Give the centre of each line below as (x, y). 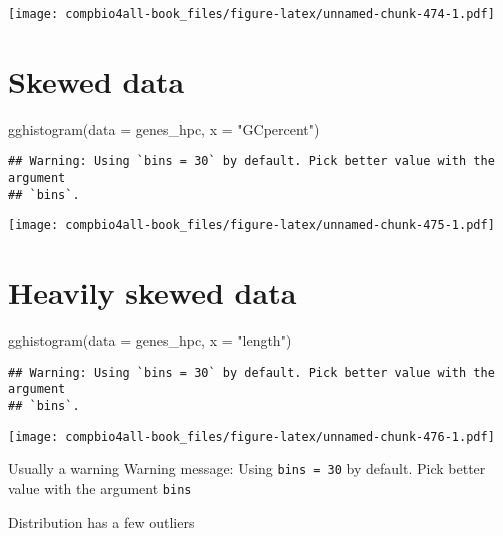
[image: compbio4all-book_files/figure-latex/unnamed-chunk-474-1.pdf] (251, 14)
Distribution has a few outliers (101, 521)
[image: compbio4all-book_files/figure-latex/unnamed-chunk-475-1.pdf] (251, 225)
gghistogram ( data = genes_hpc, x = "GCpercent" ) (164, 128)
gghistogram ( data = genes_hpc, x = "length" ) (150, 340)
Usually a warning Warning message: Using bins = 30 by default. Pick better (247, 468)
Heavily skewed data (152, 292)
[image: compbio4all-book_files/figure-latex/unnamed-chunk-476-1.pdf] (251, 436)
